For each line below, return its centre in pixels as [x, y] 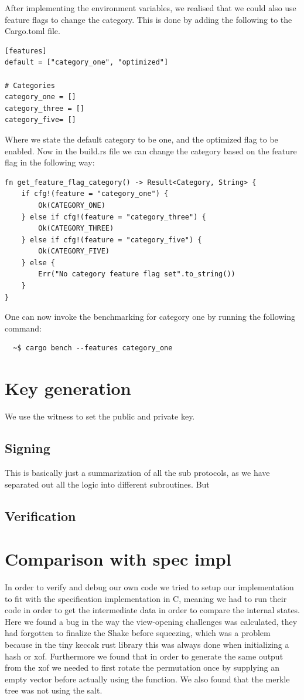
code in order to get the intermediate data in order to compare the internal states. [153, 610]
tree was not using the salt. [54, 690]
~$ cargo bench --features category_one [93, 348]
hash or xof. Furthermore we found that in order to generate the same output [144, 656]
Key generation [68, 388]
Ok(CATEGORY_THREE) [76, 229]
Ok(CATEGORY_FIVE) [74, 251]
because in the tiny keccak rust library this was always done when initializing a [147, 645]
